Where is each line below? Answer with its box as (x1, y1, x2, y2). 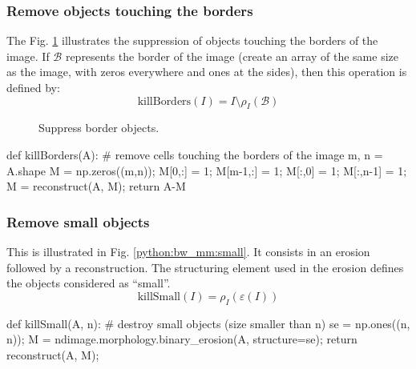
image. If (6, 47, 50, 64)
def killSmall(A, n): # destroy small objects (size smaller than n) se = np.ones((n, (6, 315, 410, 331)
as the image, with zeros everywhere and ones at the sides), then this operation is (6, 63, 407, 80)
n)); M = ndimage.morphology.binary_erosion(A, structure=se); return (6, 331, 357, 347)
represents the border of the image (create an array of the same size (65, 47, 398, 64)
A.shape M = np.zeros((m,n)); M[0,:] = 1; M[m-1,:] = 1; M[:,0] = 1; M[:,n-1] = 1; (6, 162, 407, 178)
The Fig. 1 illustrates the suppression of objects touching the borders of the (6, 32, 378, 49)
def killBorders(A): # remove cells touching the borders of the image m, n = (6, 146, 383, 162)
